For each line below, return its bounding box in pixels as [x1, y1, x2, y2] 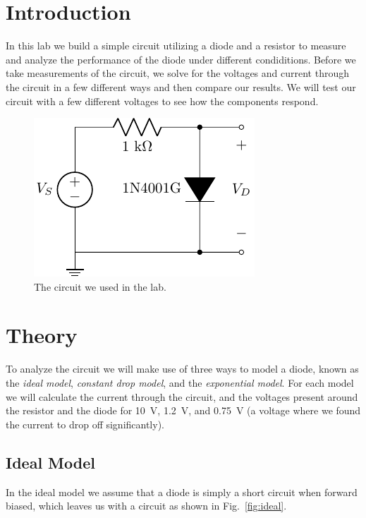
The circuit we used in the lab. [34, 279, 166, 294]
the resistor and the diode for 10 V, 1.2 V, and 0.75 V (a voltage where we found [6, 403, 361, 418]
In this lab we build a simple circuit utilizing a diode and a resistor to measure [6, 38, 346, 53]
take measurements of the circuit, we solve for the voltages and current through [6, 66, 350, 80]
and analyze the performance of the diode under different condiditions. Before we [6, 52, 356, 66]
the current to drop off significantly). [6, 416, 164, 431]
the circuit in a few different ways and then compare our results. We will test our [6, 79, 356, 94]
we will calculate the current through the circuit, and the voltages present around [6, 389, 358, 404]
